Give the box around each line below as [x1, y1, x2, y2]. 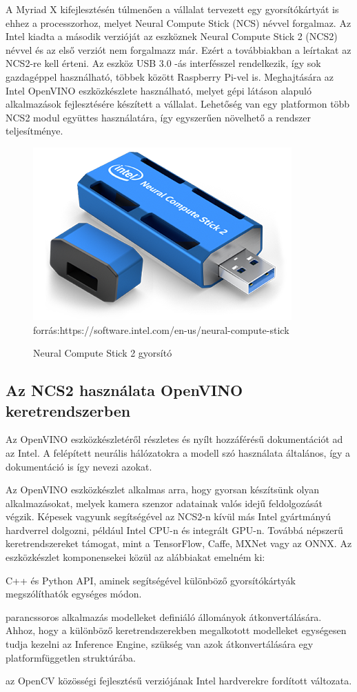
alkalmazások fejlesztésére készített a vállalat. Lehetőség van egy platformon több [6, 97, 350, 111]
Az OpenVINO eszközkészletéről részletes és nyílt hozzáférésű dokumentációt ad [6, 432, 343, 446]
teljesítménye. [6, 123, 63, 138]
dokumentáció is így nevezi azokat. [6, 459, 152, 473]
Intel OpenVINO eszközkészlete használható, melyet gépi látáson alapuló [6, 83, 312, 97]
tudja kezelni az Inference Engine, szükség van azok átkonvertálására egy [6, 637, 314, 651]
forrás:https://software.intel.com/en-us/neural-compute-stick [33, 322, 289, 337]
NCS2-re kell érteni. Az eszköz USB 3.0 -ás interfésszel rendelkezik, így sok [6, 56, 321, 70]
